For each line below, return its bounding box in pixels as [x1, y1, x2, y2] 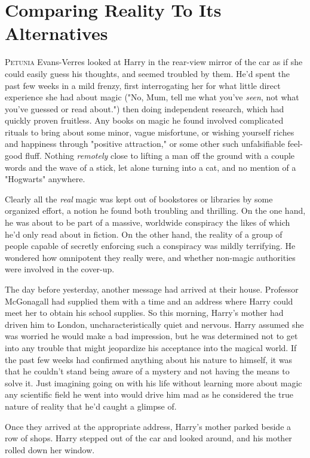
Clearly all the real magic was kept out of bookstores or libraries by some [5, 192, 273, 205]
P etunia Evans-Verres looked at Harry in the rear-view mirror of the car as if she [5, 56, 303, 68]
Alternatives [5, 21, 108, 45]
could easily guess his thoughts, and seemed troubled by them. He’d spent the [5, 67, 290, 79]
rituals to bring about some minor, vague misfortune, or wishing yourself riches [5, 125, 294, 138]
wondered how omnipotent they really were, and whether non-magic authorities [5, 251, 296, 263]
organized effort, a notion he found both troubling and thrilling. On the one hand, [5, 204, 306, 217]
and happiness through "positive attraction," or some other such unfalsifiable [5, 137, 285, 150]
